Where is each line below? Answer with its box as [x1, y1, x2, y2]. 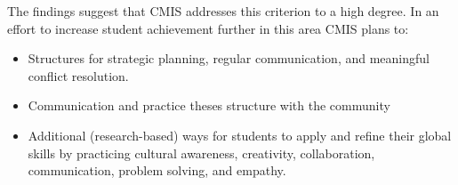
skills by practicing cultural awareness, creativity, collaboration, [28, 143, 375, 162]
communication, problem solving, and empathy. [28, 161, 286, 180]
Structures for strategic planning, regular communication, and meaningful [28, 49, 430, 68]
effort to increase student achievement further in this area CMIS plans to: [7, 19, 409, 37]
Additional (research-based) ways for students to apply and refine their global [28, 125, 452, 144]
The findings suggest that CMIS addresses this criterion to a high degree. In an [7, 2, 439, 20]
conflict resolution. [28, 66, 129, 84]
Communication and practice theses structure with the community [28, 96, 390, 115]
